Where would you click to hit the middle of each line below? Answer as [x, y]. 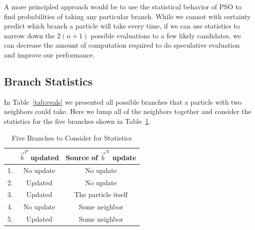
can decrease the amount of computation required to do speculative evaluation [122, 45]
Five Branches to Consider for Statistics [72, 137]
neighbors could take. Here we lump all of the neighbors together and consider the [128, 111]
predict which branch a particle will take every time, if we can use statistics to [122, 26]
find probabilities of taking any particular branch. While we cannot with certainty [127, 16]
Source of [82, 157]
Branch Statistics [48, 81]
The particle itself [101, 194]
